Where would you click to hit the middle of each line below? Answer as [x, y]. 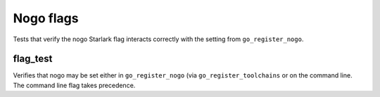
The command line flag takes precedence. [74, 85]
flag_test [33, 59]
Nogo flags [46, 18]
